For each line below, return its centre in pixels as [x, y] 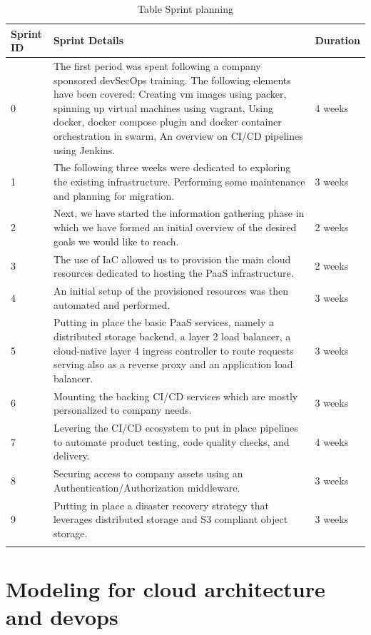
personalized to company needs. [122, 410]
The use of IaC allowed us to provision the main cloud [172, 259]
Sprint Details [88, 40]
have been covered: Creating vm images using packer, [170, 94]
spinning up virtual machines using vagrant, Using [163, 107]
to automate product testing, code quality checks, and [171, 441]
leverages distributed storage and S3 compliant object [171, 519]
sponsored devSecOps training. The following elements [172, 80]
